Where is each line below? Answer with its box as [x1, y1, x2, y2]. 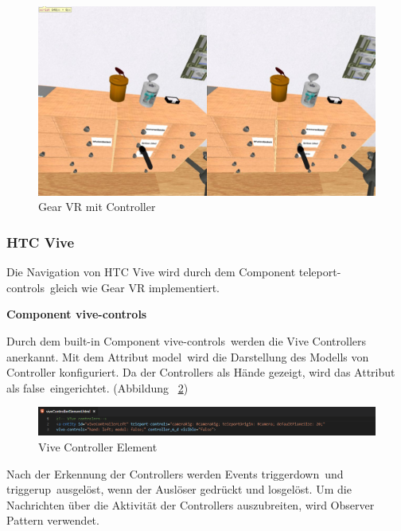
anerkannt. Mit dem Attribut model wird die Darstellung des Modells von [6, 348, 369, 365]
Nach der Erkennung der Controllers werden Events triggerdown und [6, 465, 344, 482]
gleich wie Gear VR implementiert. [49, 279, 220, 295]
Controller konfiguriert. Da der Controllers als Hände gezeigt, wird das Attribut [6, 364, 395, 381]
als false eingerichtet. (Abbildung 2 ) [6, 379, 189, 396]
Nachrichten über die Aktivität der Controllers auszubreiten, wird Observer [6, 496, 375, 513]
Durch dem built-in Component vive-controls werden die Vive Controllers [6, 333, 367, 349]
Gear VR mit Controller [38, 198, 156, 215]
